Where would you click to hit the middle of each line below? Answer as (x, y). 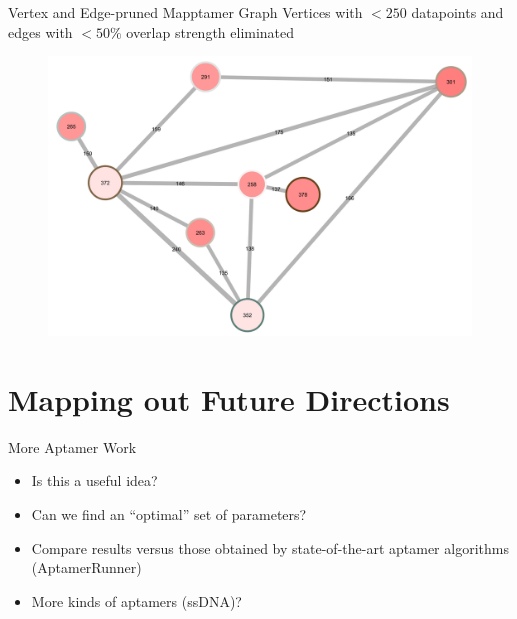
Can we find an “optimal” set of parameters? (169, 514)
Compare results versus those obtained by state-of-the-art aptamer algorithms (270, 547)
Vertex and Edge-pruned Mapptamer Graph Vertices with (185, 12)
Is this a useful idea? (94, 480)
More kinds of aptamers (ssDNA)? (136, 600)
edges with (40, 31)
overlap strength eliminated (210, 31)
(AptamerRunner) (86, 567)
